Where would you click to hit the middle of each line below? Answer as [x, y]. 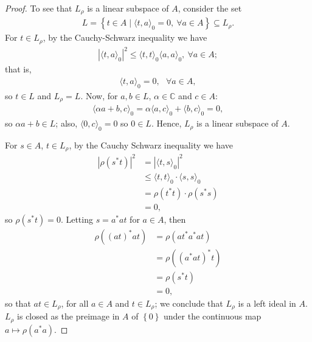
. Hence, [166, 123]
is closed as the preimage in [68, 316]
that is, [18, 69]
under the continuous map [212, 316]
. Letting [77, 219]
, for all [75, 303]
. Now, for [99, 95]
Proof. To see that [39, 8]
